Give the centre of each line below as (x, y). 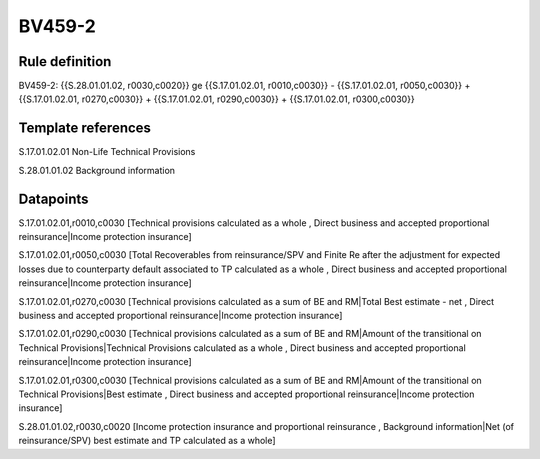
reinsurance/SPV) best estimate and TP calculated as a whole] (147, 441)
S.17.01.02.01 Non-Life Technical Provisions (107, 152)
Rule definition (65, 61)
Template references (85, 128)
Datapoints (53, 198)
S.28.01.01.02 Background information (96, 170)
